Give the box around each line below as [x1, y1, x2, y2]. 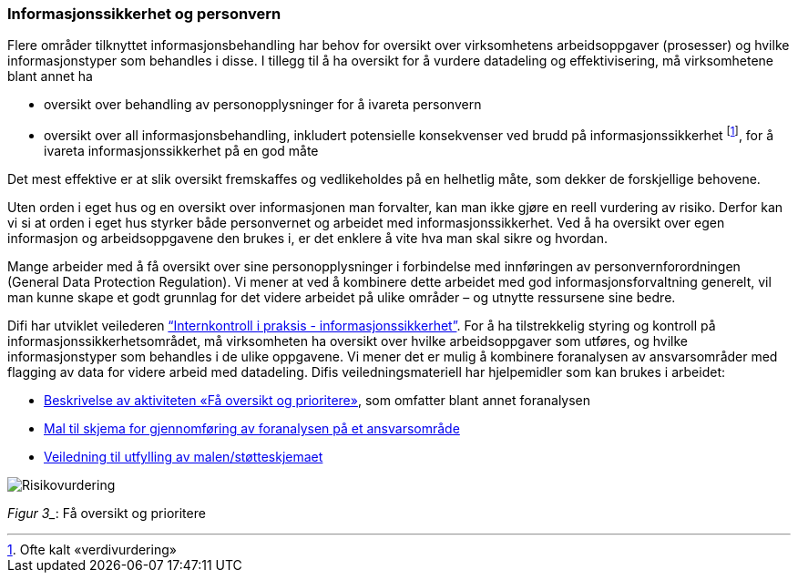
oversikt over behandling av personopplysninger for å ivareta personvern [44, 97, 482, 113]
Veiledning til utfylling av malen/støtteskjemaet [44, 449, 323, 465]
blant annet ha [7, 68, 93, 85]
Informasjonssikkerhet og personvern [7, 5, 281, 23]
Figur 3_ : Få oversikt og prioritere [7, 505, 206, 522]
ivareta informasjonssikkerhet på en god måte [44, 143, 319, 159]
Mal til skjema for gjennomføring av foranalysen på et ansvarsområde [44, 421, 460, 437]
